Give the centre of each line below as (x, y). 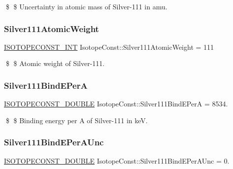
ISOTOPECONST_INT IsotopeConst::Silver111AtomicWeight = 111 (109, 47)
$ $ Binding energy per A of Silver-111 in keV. (77, 120)
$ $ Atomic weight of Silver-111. (55, 63)
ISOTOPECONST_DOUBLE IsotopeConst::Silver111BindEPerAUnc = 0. (117, 160)
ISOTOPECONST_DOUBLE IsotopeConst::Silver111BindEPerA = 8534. (116, 104)
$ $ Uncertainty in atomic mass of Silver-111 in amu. (86, 6)
